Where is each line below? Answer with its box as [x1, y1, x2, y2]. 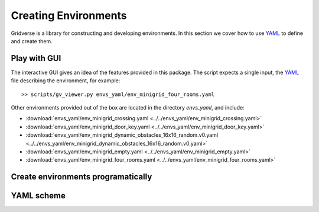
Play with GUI [11, 53, 61, 63]
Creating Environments [11, 9, 127, 22]
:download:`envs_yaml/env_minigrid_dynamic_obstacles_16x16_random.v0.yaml [25, 131, 219, 139]
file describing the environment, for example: [11, 77, 121, 84]
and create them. [11, 37, 53, 44]
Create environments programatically [11, 172, 152, 182]
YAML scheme [11, 191, 66, 201]
